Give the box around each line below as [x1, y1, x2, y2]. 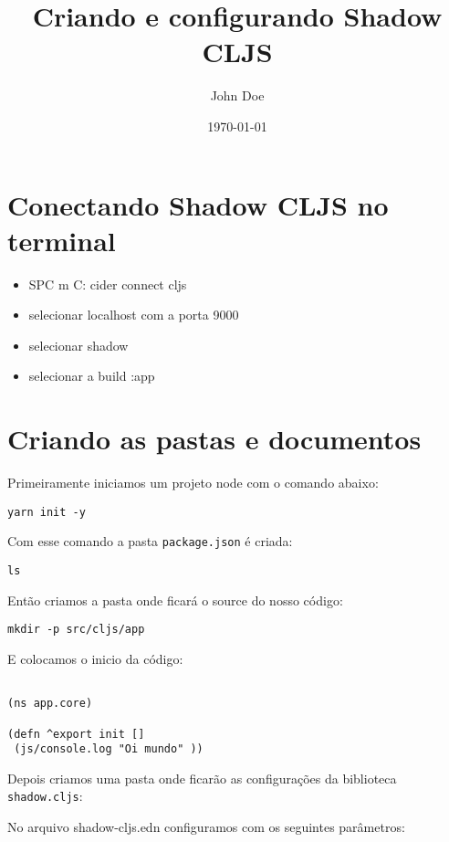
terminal [7, 221, 116, 258]
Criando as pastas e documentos [7, 420, 422, 458]
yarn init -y [7, 505, 86, 519]
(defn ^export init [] [7, 727, 145, 741]
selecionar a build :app [28, 366, 155, 385]
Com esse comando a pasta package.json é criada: [7, 532, 293, 551]
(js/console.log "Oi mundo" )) [14, 742, 204, 756]
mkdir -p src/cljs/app [7, 623, 145, 637]
